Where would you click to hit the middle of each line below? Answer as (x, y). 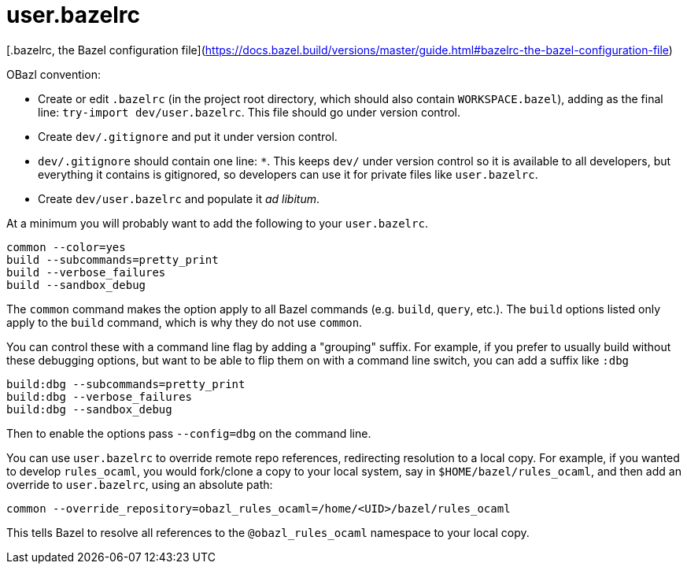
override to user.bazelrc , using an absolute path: (140, 484)
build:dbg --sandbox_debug (89, 409)
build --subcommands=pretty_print (113, 259)
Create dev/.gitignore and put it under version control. (188, 136)
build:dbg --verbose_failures (100, 396)
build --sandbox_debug (76, 285)
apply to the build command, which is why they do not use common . (185, 322)
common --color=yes (66, 247)
